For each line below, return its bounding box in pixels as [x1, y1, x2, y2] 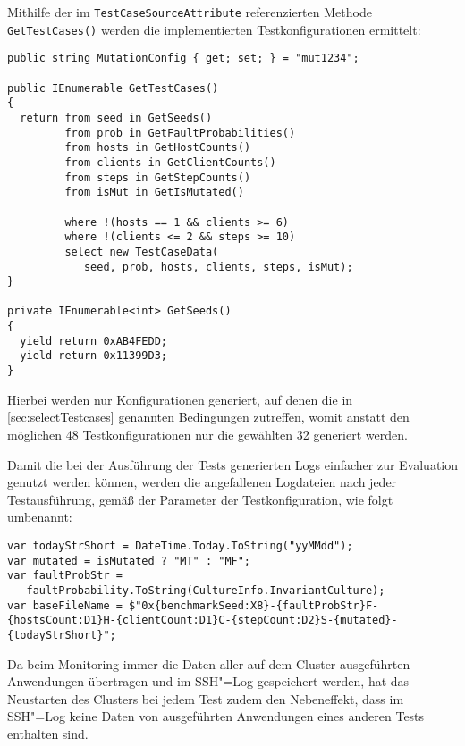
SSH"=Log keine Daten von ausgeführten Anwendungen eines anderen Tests [7, 707, 425, 725]
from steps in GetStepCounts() [64, 171, 251, 184]
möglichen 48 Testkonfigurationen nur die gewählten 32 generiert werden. [7, 424, 408, 443]
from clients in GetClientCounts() [64, 155, 276, 169]
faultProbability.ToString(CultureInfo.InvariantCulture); [26, 583, 385, 597]
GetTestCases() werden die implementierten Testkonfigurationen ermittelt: [7, 20, 421, 38]
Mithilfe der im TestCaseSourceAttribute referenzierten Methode [7, 3, 372, 21]
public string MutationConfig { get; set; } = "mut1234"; [7, 52, 359, 65]
